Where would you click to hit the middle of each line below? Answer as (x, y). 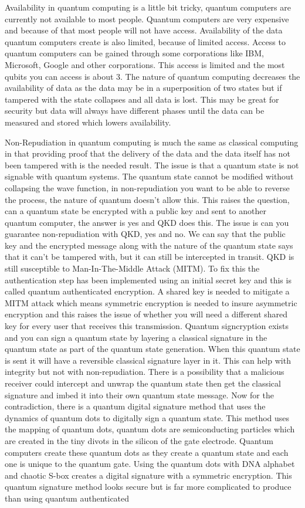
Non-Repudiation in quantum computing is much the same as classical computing (152, 142)
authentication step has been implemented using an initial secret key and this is (148, 280)
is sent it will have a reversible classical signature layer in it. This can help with (148, 360)
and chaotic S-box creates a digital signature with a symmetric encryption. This (148, 475)
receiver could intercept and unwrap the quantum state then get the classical (143, 383)
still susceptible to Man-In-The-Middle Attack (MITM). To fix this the (132, 268)
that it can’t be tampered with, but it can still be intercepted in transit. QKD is (150, 257)
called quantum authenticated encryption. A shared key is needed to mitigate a (147, 291)
